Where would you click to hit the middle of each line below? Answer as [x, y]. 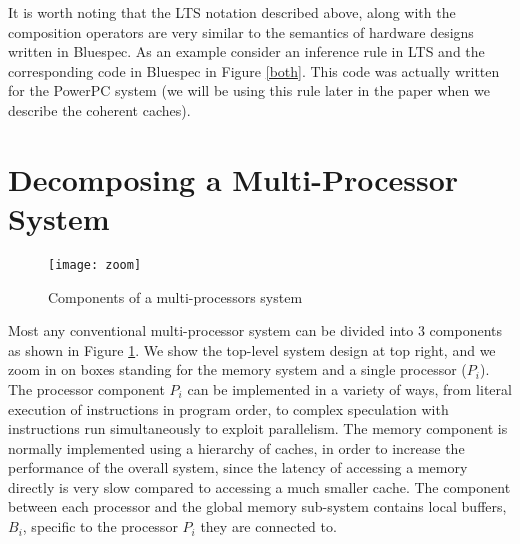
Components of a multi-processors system [175, 296]
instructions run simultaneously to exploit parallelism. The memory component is [258, 428]
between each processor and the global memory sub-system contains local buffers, [257, 506]
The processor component [86, 388]
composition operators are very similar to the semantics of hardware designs [241, 31]
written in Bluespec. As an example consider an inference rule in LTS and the [246, 51]
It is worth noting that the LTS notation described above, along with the [232, 12]
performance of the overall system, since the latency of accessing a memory [238, 467]
